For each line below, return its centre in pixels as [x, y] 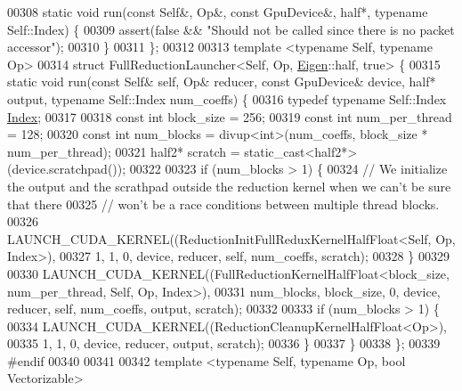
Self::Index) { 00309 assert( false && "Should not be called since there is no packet [231, 29]
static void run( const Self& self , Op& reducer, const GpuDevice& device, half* [222, 81]
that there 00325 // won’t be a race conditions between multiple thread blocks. [223, 204]
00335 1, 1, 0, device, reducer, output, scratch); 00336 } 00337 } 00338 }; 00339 [224, 343]
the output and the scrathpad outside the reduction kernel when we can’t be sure [229, 186]
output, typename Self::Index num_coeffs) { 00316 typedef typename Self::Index [227, 98]
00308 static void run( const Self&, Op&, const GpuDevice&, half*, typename [218, 12]
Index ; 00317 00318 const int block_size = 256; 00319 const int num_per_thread [230, 116]
